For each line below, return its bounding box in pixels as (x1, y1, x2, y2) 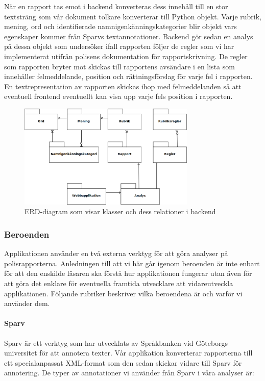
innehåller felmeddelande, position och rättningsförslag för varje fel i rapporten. (4, 71, 253, 82)
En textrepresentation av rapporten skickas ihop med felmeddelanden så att (4, 81, 242, 91)
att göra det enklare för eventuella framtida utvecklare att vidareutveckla (4, 278, 233, 288)
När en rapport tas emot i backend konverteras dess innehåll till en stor (4, 1, 228, 11)
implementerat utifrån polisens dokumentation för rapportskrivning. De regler (4, 50, 248, 61)
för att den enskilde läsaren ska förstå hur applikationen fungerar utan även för (4, 268, 252, 278)
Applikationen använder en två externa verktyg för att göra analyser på (4, 248, 228, 259)
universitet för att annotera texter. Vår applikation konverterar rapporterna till (4, 347, 253, 358)
